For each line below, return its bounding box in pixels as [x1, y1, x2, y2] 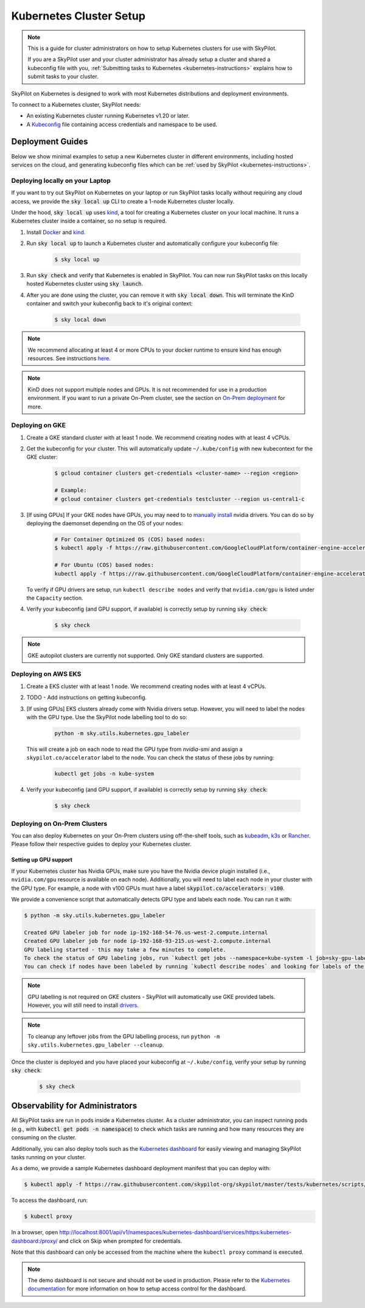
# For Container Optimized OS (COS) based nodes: [54, 536, 206, 542]
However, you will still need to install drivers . [27, 1001, 139, 1009]
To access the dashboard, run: [11, 1196, 88, 1204]
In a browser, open [11, 1229, 58, 1236]
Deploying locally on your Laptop [11, 176, 111, 185]
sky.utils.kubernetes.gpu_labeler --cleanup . [27, 1041, 164, 1048]
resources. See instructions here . [27, 354, 111, 362]
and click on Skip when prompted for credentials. [58, 1237, 182, 1245]
